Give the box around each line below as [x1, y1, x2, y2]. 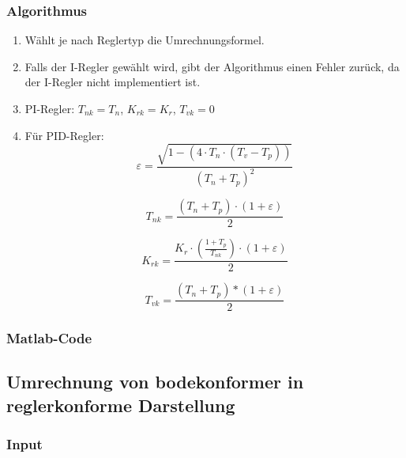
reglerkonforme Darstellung [6, 392, 235, 417]
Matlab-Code [6, 328, 92, 348]
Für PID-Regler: [24, 127, 104, 143]
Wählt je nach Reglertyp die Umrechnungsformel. [24, 32, 265, 48]
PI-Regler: [24, 100, 75, 116]
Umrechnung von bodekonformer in [6, 369, 304, 394]
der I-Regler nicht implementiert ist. [24, 74, 201, 90]
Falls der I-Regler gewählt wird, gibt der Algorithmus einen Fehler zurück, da [24, 58, 400, 74]
